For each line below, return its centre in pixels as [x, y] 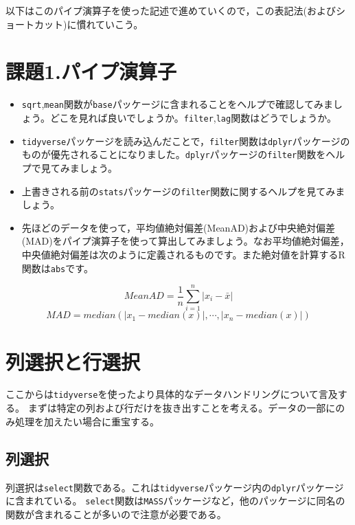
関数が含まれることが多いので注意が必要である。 [116, 514]
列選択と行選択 [73, 361]
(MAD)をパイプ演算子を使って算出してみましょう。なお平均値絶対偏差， [185, 241]
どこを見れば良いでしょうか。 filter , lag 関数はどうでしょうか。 [193, 117]
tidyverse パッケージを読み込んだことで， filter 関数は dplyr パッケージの [186, 141]
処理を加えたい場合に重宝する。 [87, 421]
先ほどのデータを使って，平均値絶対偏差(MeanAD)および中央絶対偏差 [179, 227]
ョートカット [34, 24]
